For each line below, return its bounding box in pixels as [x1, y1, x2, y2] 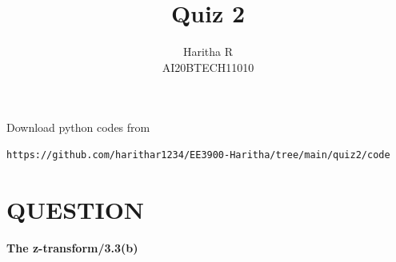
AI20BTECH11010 [162, 58, 254, 75]
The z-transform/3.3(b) [6, 239, 138, 256]
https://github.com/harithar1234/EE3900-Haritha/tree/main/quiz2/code [6, 149, 390, 161]
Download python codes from [6, 119, 150, 136]
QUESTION [6, 193, 145, 225]
